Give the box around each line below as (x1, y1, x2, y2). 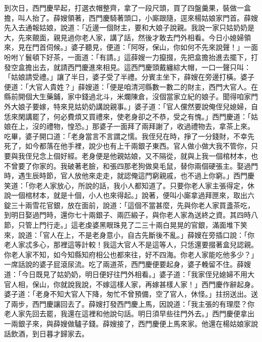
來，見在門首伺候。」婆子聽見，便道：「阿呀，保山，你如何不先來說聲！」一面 (4, 42, 258, 52)
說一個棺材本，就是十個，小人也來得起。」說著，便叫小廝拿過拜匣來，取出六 (4, 190, 254, 200)
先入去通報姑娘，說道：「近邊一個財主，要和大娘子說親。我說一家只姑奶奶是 (4, 22, 254, 33)
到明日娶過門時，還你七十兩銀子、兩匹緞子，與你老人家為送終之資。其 (4, 210, 237, 220)
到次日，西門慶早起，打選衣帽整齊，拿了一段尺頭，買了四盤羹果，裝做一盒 (4, 3, 251, 13)
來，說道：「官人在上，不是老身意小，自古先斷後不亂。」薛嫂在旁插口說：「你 (4, 229, 254, 240)
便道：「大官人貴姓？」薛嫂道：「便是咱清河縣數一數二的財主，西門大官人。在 (4, 81, 258, 92)
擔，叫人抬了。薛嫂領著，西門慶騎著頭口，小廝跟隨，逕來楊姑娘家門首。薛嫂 (4, 12, 258, 23)
